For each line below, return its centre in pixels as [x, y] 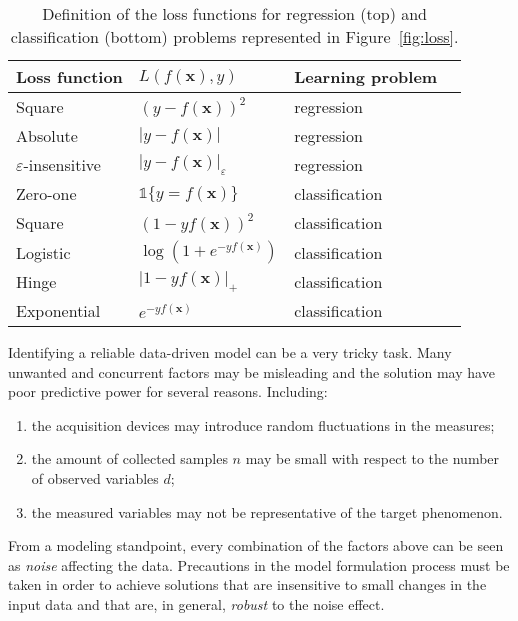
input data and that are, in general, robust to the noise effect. [196, 603]
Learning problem [366, 76]
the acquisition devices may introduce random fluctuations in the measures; [263, 424]
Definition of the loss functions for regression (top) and [234, 13]
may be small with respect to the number [372, 458]
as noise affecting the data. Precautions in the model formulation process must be [259, 564]
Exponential [58, 310]
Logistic [43, 252]
